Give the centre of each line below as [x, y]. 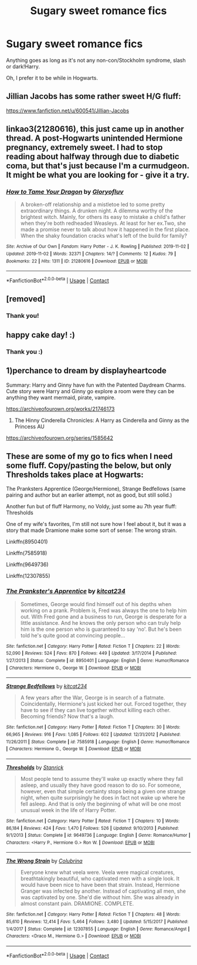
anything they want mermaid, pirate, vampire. [61, 397]
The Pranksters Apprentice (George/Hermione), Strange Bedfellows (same [96, 489]
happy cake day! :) [40, 335]
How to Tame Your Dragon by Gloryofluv [65, 192]
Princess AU [30, 426]
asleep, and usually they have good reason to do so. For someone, [101, 785]
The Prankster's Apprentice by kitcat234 [66, 591]
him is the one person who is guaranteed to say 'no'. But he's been [101, 629]
